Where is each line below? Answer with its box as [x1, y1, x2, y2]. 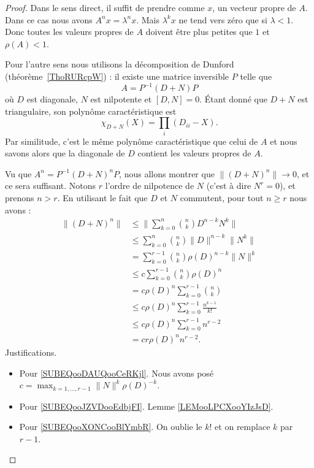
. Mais [136, 13, 159, 26]
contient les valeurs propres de [137, 147, 251, 159]
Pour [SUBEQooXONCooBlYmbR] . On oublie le [19, 420, 202, 433]
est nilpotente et [90, 93, 152, 105]
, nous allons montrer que [119, 167, 215, 180]
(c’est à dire [206, 179, 251, 192]
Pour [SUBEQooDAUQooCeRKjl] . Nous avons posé [19, 366, 214, 379]
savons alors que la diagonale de [5, 147, 125, 159]
